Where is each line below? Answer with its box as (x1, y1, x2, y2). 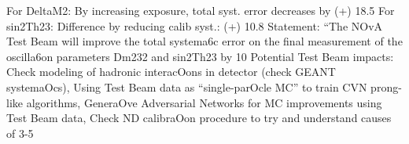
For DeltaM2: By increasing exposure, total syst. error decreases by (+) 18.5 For (6, 2, 395, 18)
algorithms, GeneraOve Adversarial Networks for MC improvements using (26, 94, 382, 110)
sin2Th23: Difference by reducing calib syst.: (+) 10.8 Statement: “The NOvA (6, 17, 383, 34)
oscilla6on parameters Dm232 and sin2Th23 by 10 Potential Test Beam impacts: (6, 48, 394, 64)
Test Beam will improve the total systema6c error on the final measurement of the (6, 33, 403, 49)
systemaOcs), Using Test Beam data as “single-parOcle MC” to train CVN (6, 78, 367, 95)
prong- (370, 78, 402, 95)
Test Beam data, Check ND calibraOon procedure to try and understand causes (6, 110, 392, 126)
